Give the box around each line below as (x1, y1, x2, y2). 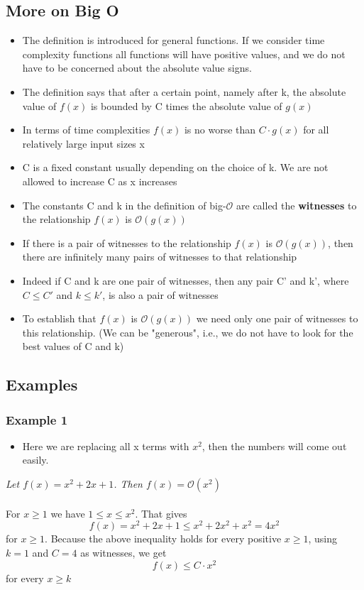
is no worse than (184, 122, 256, 137)
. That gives (135, 506, 187, 520)
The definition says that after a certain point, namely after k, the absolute (22, 84, 346, 99)
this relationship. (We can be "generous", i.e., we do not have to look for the (22, 324, 353, 339)
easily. (22, 452, 49, 467)
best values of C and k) (22, 339, 124, 354)
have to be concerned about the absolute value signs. (22, 60, 252, 75)
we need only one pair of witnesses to (196, 311, 358, 326)
